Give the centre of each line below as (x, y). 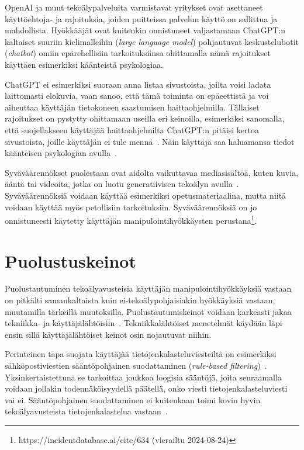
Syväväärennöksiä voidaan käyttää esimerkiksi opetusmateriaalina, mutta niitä (146, 195)
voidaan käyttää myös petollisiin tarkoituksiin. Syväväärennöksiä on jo (131, 207)
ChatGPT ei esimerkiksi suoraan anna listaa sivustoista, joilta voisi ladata (138, 84)
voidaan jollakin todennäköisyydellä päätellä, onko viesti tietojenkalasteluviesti (146, 388)
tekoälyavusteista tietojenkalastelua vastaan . (86, 411)
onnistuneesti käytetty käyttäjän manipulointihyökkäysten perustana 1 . (131, 219)
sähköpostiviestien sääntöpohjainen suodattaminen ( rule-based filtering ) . (136, 366)
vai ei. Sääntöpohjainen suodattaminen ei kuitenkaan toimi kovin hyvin (133, 399)
